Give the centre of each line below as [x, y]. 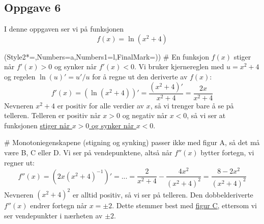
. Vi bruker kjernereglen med [179, 66]
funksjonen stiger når [37, 125]
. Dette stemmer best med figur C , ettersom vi [184, 205]
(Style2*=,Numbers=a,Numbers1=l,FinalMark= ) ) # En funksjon [107, 56]
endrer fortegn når [58, 205]
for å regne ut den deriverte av [140, 76]
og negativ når [145, 115]
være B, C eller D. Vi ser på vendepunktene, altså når [88, 152]
